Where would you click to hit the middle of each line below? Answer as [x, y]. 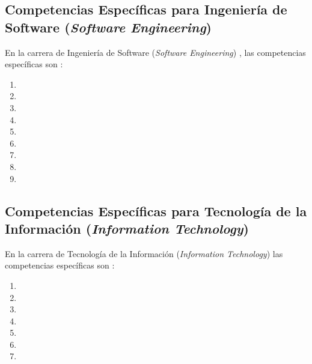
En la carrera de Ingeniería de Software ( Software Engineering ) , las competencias [155, 52]
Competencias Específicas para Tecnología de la [156, 211]
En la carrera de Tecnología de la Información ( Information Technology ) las [144, 253]
